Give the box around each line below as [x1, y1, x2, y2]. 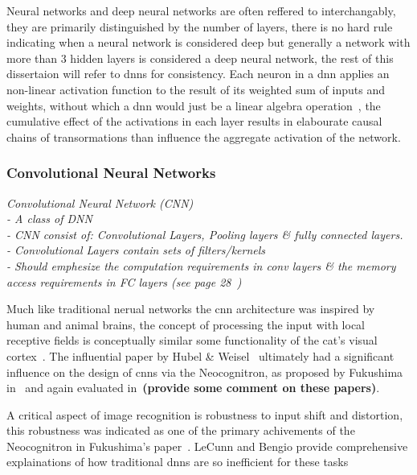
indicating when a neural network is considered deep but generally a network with [6, 34, 411, 51]
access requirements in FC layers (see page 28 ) [6, 273, 242, 290]
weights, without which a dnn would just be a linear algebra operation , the [6, 97, 381, 114]
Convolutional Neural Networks [6, 163, 216, 183]
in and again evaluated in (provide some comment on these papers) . [6, 379, 380, 396]
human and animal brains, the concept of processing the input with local [6, 316, 366, 332]
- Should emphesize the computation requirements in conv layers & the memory [6, 257, 396, 274]
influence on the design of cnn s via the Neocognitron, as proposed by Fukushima [6, 363, 403, 380]
